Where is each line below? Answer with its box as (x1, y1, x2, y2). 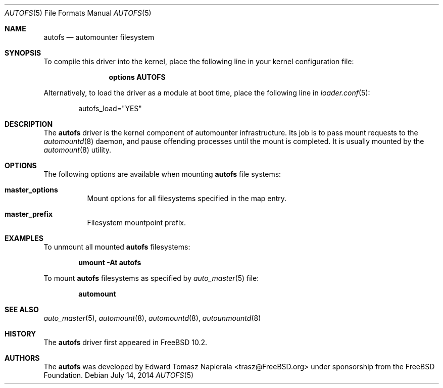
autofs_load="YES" (78, 104, 142, 113)
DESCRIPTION (5, 120, 53, 128)
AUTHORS (5, 354, 40, 362)
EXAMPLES (5, 234, 43, 243)
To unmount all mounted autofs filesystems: (43, 243, 190, 251)
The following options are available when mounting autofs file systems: (43, 170, 281, 178)
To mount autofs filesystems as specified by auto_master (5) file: (43, 274, 259, 282)
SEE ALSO (5, 305, 39, 314)
